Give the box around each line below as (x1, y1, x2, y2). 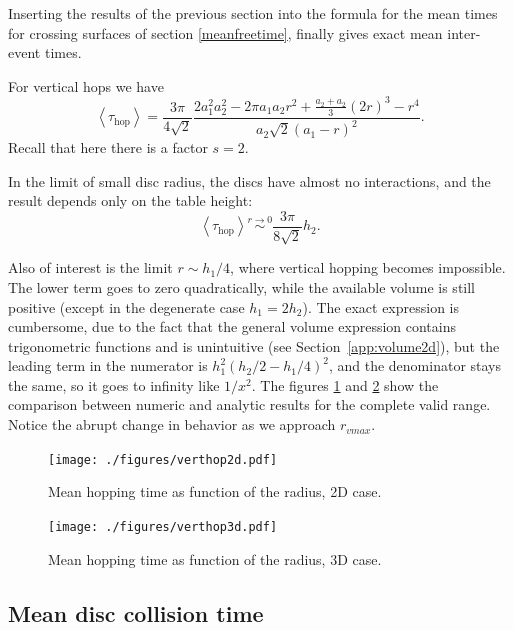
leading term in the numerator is (8, 355, 208, 376)
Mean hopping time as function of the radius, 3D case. (48, 548, 382, 569)
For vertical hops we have (8, 75, 164, 96)
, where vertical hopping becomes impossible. (230, 257, 506, 278)
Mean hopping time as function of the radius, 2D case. (48, 481, 382, 502)
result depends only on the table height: (8, 190, 253, 211)
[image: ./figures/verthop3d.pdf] (48, 519, 278, 534)
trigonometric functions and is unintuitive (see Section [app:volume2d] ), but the (8, 335, 500, 356)
